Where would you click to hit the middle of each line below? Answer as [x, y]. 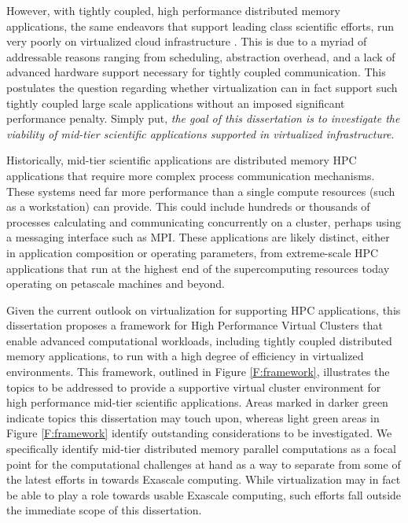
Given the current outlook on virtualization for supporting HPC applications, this [204, 309]
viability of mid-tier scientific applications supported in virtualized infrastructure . [200, 133]
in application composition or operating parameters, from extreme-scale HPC [193, 252]
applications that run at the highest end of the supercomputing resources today [198, 268]
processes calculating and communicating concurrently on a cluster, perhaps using [204, 221]
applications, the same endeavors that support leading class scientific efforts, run [200, 26]
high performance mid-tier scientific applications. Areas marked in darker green [197, 402]
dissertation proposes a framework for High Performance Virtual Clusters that [195, 325]
